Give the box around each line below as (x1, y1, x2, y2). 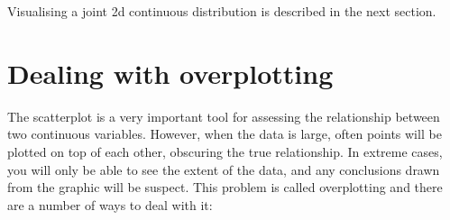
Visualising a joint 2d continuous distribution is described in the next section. (7, 2, 436, 20)
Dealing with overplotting (7, 54, 334, 91)
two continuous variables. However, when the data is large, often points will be (7, 124, 442, 143)
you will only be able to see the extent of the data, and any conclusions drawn (7, 160, 440, 179)
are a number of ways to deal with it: (7, 195, 213, 214)
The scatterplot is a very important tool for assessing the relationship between (7, 106, 440, 125)
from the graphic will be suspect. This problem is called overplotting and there (7, 178, 443, 197)
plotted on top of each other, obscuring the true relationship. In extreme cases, (7, 142, 443, 160)
